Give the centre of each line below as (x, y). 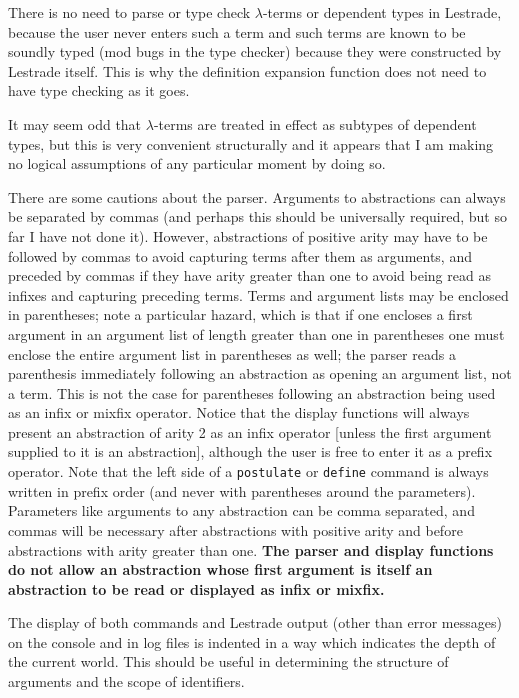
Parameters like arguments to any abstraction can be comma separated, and (241, 510)
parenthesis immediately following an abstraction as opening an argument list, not (260, 373)
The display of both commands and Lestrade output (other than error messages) (255, 622)
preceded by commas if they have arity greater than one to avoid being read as (249, 275)
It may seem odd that (75, 123)
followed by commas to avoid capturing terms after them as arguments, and (240, 255)
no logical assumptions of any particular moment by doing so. (197, 163)
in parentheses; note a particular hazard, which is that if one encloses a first (240, 314)
